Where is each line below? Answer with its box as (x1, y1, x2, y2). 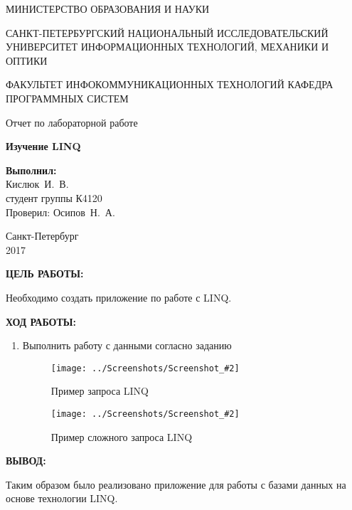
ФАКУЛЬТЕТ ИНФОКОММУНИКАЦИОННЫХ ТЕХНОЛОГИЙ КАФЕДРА (6, 77, 334, 92)
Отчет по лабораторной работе (6, 115, 138, 129)
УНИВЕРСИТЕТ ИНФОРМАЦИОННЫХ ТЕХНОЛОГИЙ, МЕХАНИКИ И (6, 39, 329, 54)
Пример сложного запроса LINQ (50, 429, 193, 444)
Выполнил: (6, 162, 57, 177)
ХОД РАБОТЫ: (6, 314, 77, 329)
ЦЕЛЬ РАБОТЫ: (6, 266, 84, 281)
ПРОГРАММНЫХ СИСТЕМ (6, 90, 129, 105)
